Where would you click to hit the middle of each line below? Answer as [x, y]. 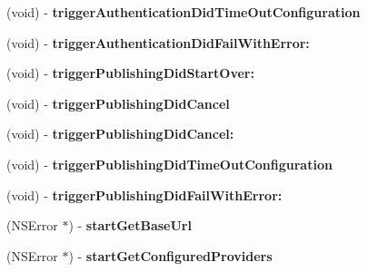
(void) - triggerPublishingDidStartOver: [130, 73]
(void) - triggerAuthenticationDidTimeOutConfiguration [184, 12]
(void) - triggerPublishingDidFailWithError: [144, 194]
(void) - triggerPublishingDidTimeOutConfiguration [169, 164]
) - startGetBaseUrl [130, 225]
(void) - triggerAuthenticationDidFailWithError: [158, 42]
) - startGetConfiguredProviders [170, 255]
